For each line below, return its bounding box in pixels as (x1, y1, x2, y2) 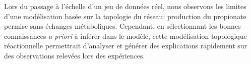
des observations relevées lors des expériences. (4, 50, 145, 60)
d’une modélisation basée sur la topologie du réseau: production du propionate (4, 11, 246, 21)
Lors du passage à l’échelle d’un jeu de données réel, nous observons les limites (4, 1, 246, 11)
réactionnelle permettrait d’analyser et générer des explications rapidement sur (4, 40, 247, 51)
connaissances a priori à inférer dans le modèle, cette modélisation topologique (4, 30, 247, 41)
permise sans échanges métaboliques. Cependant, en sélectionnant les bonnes (4, 21, 241, 31)
